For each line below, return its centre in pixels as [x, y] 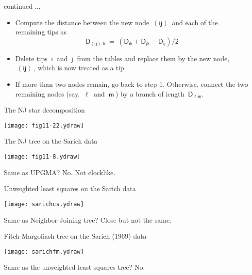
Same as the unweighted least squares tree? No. [75, 267]
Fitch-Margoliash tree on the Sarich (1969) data [75, 236]
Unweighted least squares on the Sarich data [70, 188]
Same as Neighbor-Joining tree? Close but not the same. [88, 219]
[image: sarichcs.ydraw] [44, 204]
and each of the [195, 22]
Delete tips [31, 58]
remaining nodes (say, [48, 93]
